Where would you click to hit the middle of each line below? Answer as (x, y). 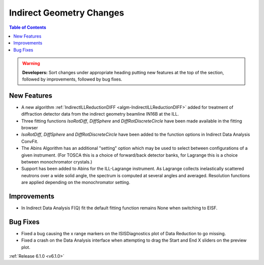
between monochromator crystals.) (57, 162)
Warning (31, 63)
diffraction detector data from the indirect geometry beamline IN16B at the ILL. (100, 114)
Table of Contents (28, 27)
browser (30, 127)
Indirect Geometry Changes (66, 13)
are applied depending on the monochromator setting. (76, 183)
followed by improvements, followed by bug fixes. (72, 79)
